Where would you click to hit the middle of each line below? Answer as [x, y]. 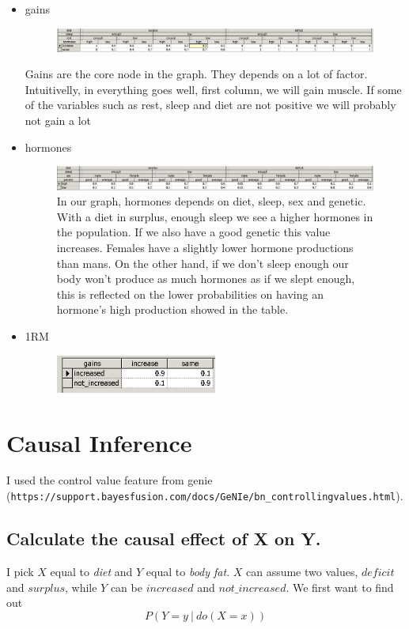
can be [126, 587]
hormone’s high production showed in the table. [172, 309]
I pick [20, 571]
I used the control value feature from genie [110, 480]
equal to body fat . [188, 571]
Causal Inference [99, 442]
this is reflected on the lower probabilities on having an [190, 294]
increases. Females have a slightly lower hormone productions [205, 248]
